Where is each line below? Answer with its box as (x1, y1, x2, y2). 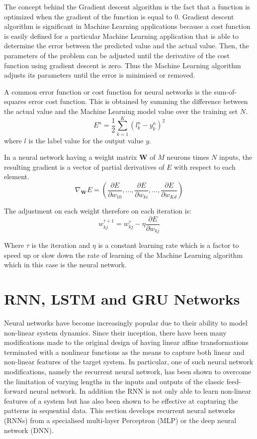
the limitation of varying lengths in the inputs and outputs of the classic (4, 376, 225, 386)
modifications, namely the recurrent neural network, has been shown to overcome (4, 366, 252, 377)
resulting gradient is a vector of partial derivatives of (4, 161, 165, 172)
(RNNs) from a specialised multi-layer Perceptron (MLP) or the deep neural (4, 415, 237, 425)
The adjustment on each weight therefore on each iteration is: (4, 206, 192, 216)
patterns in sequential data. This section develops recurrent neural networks (4, 405, 236, 416)
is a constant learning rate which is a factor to (98, 240, 239, 250)
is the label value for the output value (28, 135, 144, 145)
